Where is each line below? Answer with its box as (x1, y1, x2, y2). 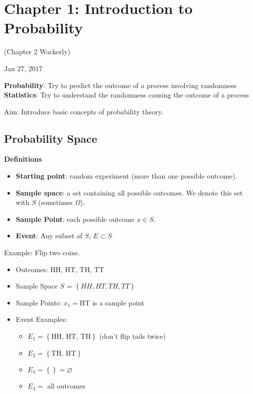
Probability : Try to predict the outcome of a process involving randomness (4, 80, 237, 90)
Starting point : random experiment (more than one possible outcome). (15, 171, 238, 181)
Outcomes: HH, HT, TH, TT (15, 264, 105, 274)
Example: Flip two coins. (4, 247, 80, 258)
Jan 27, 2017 (4, 63, 43, 73)
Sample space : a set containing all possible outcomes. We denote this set (15, 187, 243, 197)
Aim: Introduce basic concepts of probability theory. (4, 106, 163, 116)
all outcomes (47, 383, 86, 390)
